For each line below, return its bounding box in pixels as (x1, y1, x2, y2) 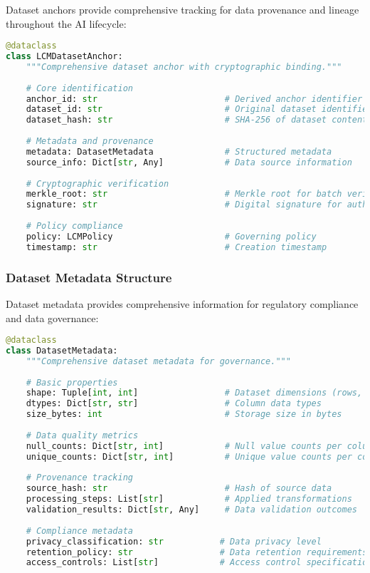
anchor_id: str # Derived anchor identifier (26, 93, 363, 104)
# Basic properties (26, 377, 118, 388)
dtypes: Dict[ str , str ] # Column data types (26, 398, 322, 409)
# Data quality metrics (26, 430, 139, 440)
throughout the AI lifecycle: (6, 16, 127, 31)
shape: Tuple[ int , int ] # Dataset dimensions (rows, (26, 388, 363, 398)
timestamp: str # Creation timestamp (26, 242, 327, 252)
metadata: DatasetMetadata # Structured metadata (26, 146, 332, 157)
